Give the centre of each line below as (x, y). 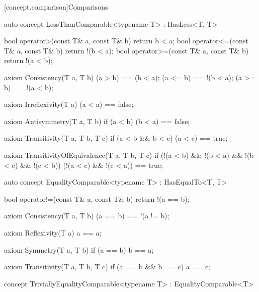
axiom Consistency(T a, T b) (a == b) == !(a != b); (87, 216)
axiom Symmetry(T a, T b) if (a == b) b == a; (79, 249)
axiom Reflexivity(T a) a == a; (53, 232)
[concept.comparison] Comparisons (56, 7)
